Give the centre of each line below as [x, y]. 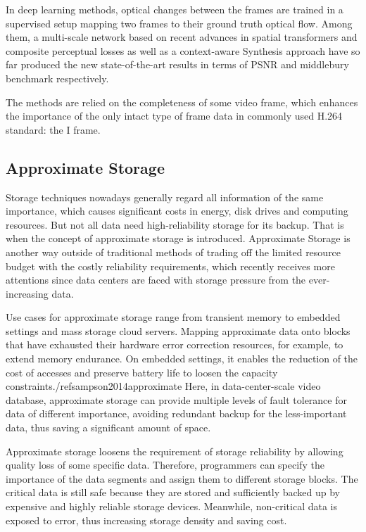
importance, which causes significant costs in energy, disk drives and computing [177, 211]
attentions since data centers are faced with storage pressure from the [156, 280]
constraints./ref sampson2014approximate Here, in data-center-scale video [163, 386]
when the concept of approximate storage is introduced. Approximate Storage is [178, 238]
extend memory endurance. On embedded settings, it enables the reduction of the [182, 359]
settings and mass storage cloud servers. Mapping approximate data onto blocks [178, 330]
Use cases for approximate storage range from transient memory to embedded [173, 317]
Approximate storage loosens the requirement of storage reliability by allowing [175, 451]
